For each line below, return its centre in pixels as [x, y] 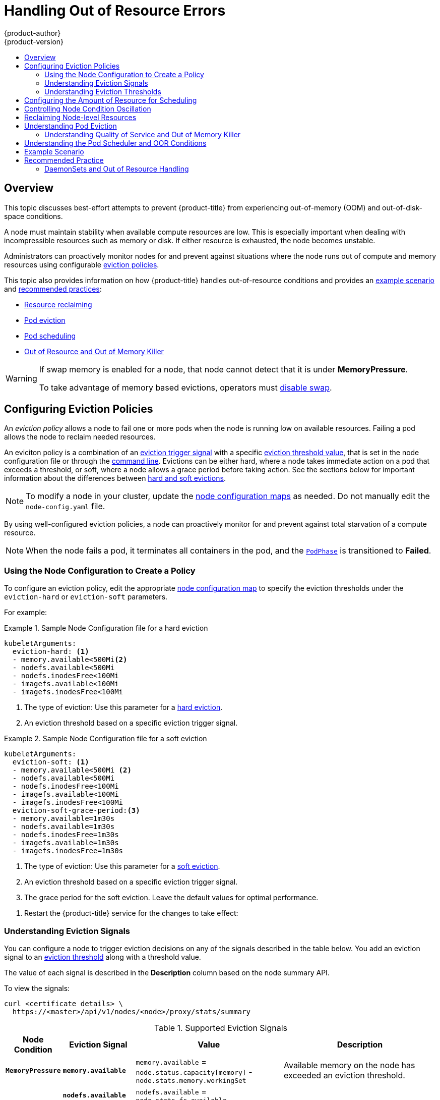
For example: [26, 613]
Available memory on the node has [350, 1065]
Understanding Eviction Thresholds [103, 91]
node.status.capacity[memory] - [194, 1071]
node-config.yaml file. [66, 506]
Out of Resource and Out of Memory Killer [94, 351]
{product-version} [34, 41]
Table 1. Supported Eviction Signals [221, 1028]
